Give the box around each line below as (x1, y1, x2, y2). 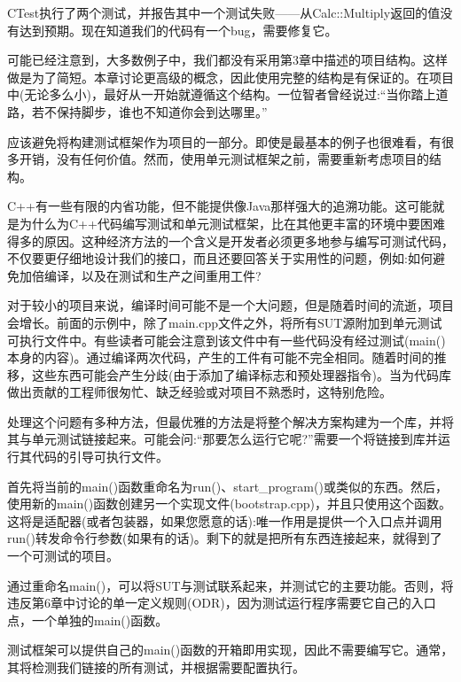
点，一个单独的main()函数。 (7, 610, 168, 629)
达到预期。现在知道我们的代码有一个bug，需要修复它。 (19, 20, 338, 39)
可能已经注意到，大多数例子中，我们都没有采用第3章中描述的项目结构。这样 (7, 50, 448, 69)
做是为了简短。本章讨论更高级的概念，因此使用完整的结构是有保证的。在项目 (7, 67, 454, 86)
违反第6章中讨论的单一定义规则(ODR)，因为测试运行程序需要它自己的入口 (7, 593, 436, 612)
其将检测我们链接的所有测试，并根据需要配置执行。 (7, 658, 305, 676)
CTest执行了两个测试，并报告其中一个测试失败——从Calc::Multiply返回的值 (7, 4, 441, 21)
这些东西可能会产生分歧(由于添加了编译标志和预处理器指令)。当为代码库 (31, 365, 451, 384)
